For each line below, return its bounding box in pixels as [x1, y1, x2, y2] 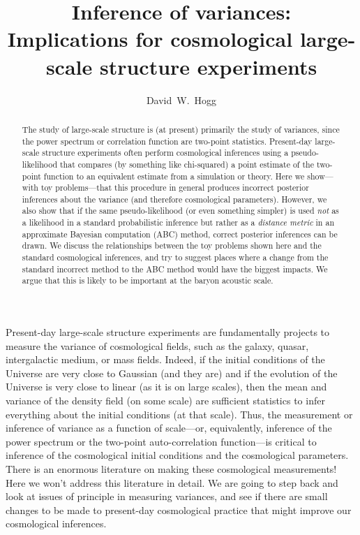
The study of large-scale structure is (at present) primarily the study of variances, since [22, 123, 340, 135]
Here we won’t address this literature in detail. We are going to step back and [6, 475, 338, 490]
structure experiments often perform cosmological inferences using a [42, 147, 289, 159]
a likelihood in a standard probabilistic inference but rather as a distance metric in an [22, 217, 335, 228]
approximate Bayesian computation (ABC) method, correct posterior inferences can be [22, 228, 338, 240]
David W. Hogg [146, 92, 217, 107]
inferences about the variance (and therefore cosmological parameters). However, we [22, 193, 327, 205]
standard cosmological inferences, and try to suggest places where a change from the [22, 251, 329, 263]
